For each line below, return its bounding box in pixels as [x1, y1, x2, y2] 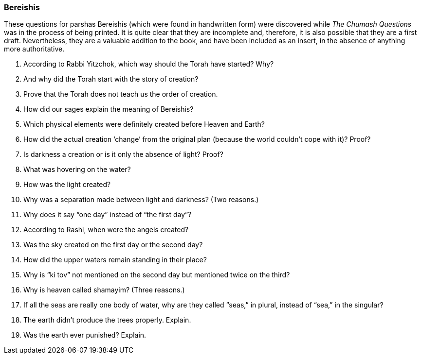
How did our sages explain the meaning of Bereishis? [23, 105, 194, 114]
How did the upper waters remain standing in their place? [23, 256, 207, 264]
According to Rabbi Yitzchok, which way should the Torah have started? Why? [23, 60, 274, 68]
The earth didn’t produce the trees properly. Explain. [23, 316, 191, 324]
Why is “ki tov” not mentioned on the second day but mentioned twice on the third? [23, 271, 290, 279]
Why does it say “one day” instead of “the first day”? [23, 210, 192, 219]
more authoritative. [4, 45, 65, 53]
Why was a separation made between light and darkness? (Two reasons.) [23, 195, 259, 204]
